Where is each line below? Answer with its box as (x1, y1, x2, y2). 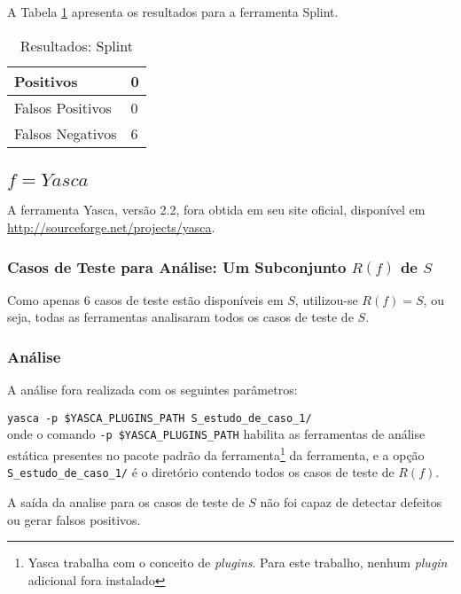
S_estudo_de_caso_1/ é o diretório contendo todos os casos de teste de (7, 463, 395, 481)
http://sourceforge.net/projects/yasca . (7, 218, 215, 236)
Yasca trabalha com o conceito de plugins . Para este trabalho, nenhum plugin (27, 553, 448, 572)
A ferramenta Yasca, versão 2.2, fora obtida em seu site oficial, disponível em (7, 200, 426, 219)
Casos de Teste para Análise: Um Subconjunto (7, 255, 347, 277)
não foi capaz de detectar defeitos (260, 493, 442, 512)
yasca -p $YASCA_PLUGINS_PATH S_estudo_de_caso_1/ (7, 411, 312, 425)
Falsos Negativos (14, 122, 117, 144)
